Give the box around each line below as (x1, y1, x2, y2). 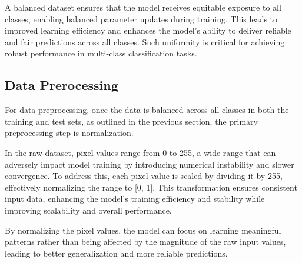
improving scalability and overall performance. (5, 204, 172, 216)
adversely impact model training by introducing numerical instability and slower (5, 158, 294, 170)
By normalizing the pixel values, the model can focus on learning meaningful (5, 224, 281, 236)
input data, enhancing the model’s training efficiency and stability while (5, 192, 265, 205)
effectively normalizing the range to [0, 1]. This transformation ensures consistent (5, 181, 297, 193)
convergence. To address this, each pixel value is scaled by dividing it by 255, (5, 169, 283, 182)
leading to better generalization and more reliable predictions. (5, 247, 228, 259)
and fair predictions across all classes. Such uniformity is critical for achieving (5, 35, 285, 48)
